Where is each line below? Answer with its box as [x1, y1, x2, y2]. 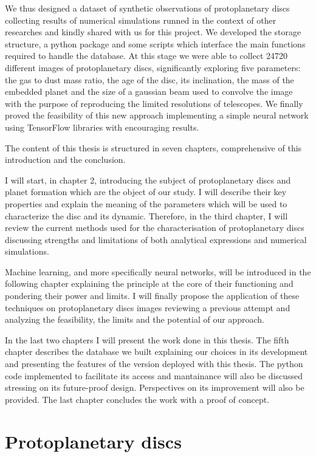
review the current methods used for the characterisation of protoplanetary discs [5, 221, 304, 234]
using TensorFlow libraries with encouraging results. [5, 120, 199, 133]
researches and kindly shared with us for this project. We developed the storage [5, 26, 301, 38]
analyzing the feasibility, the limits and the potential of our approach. [5, 313, 264, 326]
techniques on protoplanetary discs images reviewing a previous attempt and [5, 301, 290, 314]
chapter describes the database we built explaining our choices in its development [5, 345, 308, 358]
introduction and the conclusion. [5, 153, 126, 166]
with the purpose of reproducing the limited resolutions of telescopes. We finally [5, 97, 303, 109]
